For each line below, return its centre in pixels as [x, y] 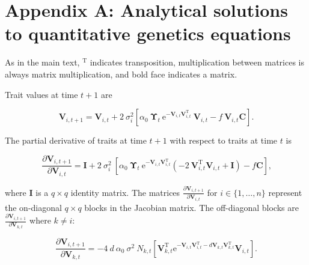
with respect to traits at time [224, 140]
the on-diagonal [33, 207]
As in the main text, [42, 62]
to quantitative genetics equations [148, 33]
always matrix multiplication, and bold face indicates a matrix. [121, 74]
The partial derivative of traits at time [76, 140]
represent [285, 192]
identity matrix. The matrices [125, 192]
